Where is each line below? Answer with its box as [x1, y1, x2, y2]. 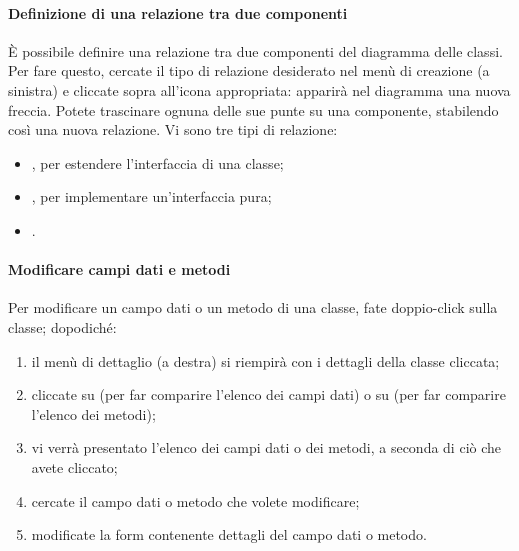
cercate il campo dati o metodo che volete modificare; [31, 490, 360, 511]
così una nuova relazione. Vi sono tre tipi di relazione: [8, 119, 338, 140]
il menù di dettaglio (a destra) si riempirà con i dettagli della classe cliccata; [31, 350, 500, 371]
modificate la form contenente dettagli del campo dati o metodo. [31, 524, 427, 545]
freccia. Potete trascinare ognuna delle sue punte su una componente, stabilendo [8, 99, 499, 120]
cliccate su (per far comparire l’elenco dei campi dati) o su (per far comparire [31, 384, 506, 405]
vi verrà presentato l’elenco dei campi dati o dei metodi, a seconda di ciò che [31, 437, 502, 458]
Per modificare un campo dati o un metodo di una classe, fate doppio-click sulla [8, 297, 498, 318]
